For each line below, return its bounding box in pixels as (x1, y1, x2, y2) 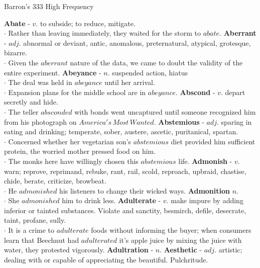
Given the (8, 57, 39, 67)
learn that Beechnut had (4, 234, 79, 245)
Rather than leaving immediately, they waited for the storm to (8, 28, 201, 38)
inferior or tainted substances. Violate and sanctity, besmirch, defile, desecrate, (4, 205, 246, 215)
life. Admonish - (178, 155, 232, 166)
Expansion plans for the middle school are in (8, 86, 146, 97)
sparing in (221, 116, 252, 127)
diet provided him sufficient (171, 136, 255, 146)
